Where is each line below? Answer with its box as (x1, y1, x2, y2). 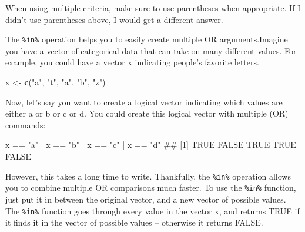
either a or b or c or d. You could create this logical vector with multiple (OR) (5, 107, 289, 120)
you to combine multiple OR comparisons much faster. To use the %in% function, (5, 181, 296, 194)
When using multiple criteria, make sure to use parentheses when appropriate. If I (5, 2, 301, 14)
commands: (5, 118, 46, 131)
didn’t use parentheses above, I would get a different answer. (5, 13, 223, 25)
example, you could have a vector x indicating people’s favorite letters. (5, 56, 259, 68)
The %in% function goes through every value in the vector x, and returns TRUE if (5, 204, 300, 217)
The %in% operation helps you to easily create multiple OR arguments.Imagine (5, 33, 288, 45)
